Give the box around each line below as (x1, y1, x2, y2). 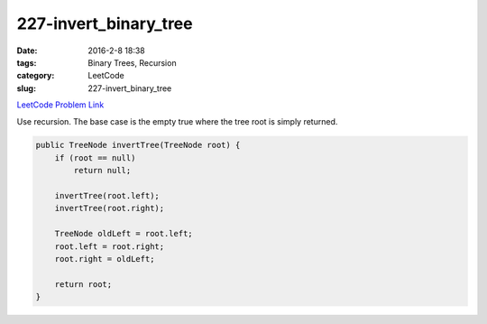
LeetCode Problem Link (16, 99, 105, 110)
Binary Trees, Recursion (87, 57, 177, 68)
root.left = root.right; (54, 241, 165, 252)
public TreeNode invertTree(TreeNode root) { (35, 140, 241, 151)
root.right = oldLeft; (54, 254, 155, 264)
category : (16, 70, 55, 81)
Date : (16, 45, 38, 56)
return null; (73, 165, 132, 176)
